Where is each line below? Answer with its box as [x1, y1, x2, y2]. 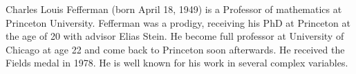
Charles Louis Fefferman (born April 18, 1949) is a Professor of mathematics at [6, 2, 342, 16]
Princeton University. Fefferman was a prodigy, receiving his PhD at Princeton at [6, 15, 350, 29]
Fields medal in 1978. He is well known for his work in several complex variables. [6, 56, 348, 70]
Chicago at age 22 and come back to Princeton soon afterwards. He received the [6, 42, 345, 56]
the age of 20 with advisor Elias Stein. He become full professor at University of [6, 29, 344, 43]
